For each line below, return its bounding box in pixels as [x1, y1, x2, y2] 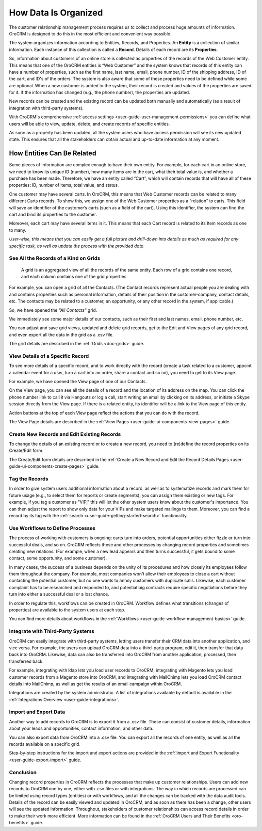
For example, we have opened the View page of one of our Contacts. [9, 379, 147, 384]
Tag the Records [9, 476, 49, 482]
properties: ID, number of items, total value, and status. [9, 182, 119, 188]
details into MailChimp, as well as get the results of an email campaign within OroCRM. [9, 681, 182, 687]
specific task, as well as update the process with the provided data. [9, 243, 145, 249]
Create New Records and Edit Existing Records [9, 431, 121, 437]
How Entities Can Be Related [9, 149, 97, 158]
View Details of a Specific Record [9, 352, 89, 359]
